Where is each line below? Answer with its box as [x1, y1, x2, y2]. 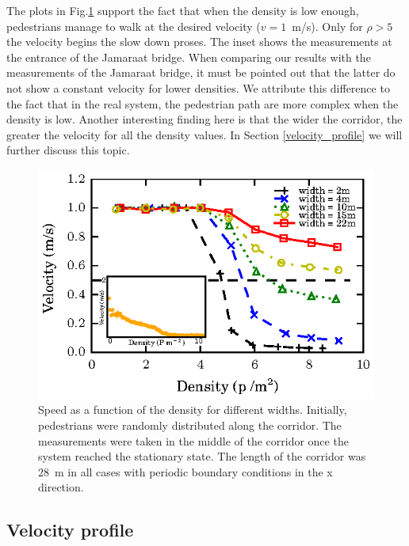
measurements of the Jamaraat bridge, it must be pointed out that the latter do [6, 64, 396, 81]
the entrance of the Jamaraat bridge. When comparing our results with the [6, 48, 371, 65]
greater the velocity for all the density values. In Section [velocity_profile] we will [6, 126, 403, 142]
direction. [38, 479, 84, 495]
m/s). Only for [292, 17, 363, 34]
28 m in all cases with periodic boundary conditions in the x [38, 463, 333, 480]
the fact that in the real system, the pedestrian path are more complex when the [6, 95, 399, 112]
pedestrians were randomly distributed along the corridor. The [38, 416, 342, 433]
